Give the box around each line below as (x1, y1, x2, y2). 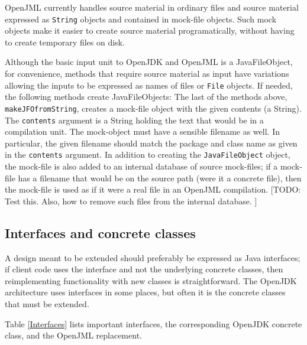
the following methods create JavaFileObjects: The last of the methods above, (5, 90, 287, 103)
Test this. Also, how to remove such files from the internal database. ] (5, 194, 257, 207)
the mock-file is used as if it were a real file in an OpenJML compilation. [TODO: (5, 183, 301, 196)
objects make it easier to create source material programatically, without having (5, 24, 295, 37)
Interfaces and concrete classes (5, 223, 196, 242)
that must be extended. (5, 297, 89, 310)
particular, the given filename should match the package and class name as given (5, 136, 298, 149)
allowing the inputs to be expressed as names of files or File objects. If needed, (5, 79, 293, 91)
